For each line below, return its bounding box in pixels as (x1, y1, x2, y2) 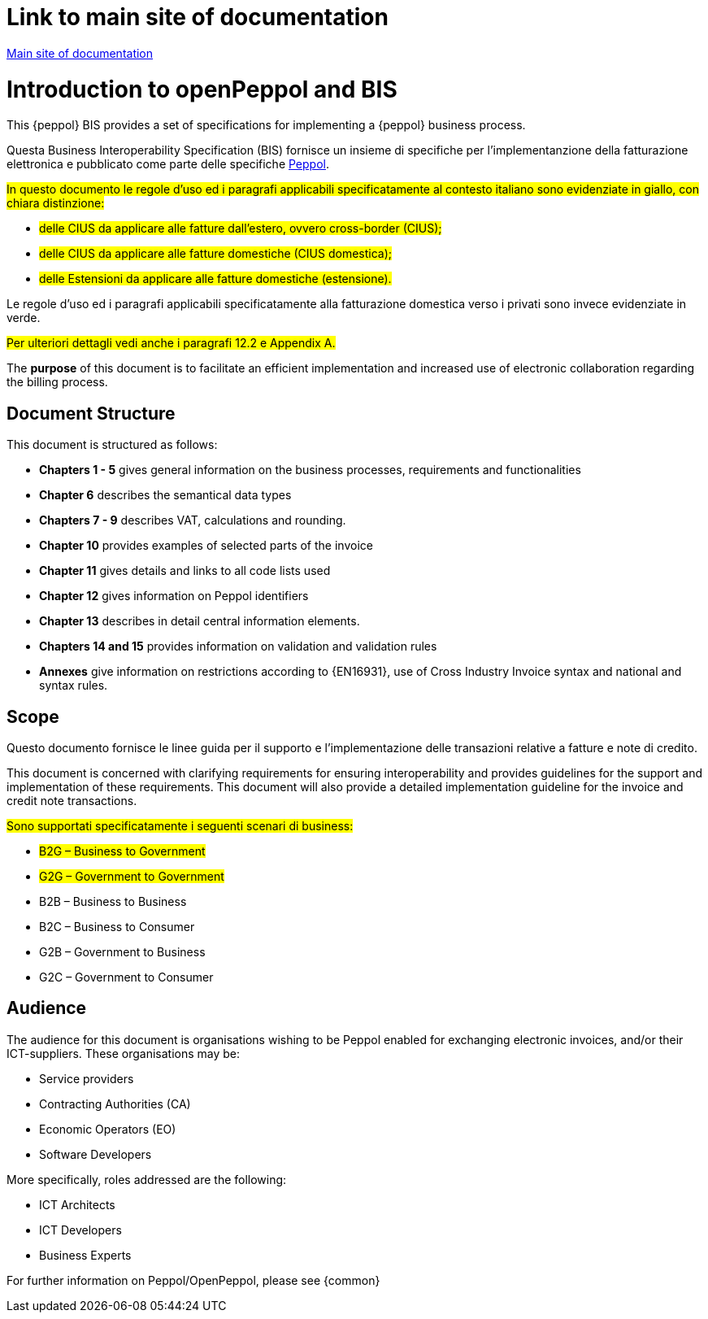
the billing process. (7, 375, 108, 390)
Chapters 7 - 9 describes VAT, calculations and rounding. (39, 513, 346, 528)
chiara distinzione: (7, 196, 105, 211)
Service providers (39, 1071, 134, 1086)
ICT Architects (39, 1197, 115, 1212)
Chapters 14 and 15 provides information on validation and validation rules (39, 639, 437, 654)
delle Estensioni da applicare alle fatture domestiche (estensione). (39, 272, 392, 286)
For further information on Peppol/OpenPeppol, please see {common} (7, 1273, 380, 1287)
